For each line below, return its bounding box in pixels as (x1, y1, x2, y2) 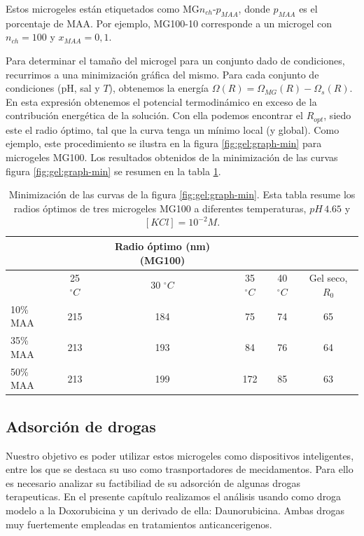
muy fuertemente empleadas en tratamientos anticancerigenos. (6, 516, 272, 531)
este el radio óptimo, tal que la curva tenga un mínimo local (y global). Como (6, 122, 339, 137)
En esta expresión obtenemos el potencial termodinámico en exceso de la (6, 94, 317, 109)
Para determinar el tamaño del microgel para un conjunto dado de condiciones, (6, 53, 345, 67)
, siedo (323, 108, 351, 123)
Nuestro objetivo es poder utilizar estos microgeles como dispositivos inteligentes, (6, 448, 354, 462)
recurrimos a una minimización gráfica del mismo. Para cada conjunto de (6, 67, 319, 81)
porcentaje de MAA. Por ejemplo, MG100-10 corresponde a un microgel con (6, 15, 332, 30)
